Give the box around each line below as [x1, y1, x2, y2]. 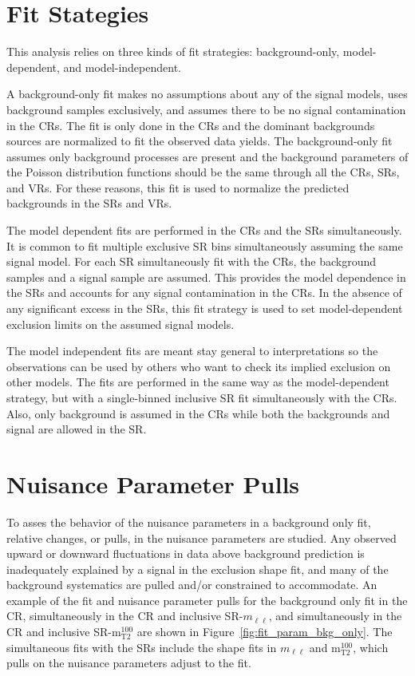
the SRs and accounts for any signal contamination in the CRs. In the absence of [6, 284, 402, 301]
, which [353, 638, 389, 655]
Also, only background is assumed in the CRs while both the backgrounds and [6, 405, 390, 421]
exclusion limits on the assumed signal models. [6, 315, 235, 332]
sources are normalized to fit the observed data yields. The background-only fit [6, 132, 393, 149]
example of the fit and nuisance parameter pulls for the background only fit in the [6, 591, 408, 608]
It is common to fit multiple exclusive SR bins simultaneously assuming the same [6, 237, 403, 254]
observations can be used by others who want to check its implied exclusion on [6, 358, 391, 374]
